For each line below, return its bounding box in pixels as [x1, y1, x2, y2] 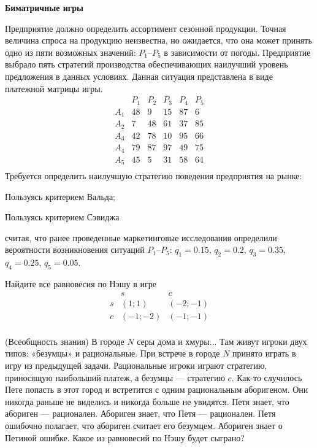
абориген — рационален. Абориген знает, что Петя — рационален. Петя [5, 407, 276, 420]
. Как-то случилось [231, 371, 302, 384]
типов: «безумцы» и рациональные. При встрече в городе [5, 347, 220, 360]
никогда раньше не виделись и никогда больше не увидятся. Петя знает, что [5, 395, 289, 407]
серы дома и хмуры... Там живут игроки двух [137, 334, 307, 347]
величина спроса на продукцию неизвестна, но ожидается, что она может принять [5, 34, 312, 47]
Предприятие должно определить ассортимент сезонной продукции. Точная [5, 21, 286, 34]
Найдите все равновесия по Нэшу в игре [5, 277, 156, 290]
